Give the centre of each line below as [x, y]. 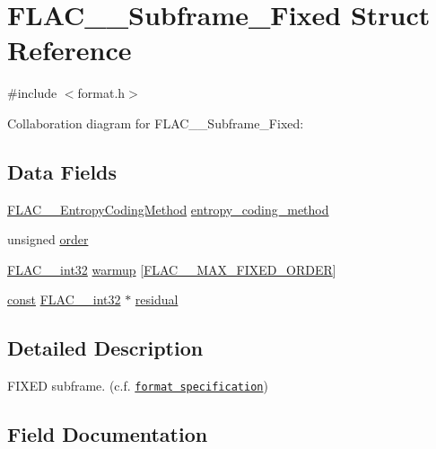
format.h [101, 93]
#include [32, 93]
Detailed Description [105, 348]
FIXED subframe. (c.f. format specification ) [138, 386]
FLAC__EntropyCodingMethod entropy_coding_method [168, 209]
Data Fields [62, 171]
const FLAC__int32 [64, 299]
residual [157, 299]
